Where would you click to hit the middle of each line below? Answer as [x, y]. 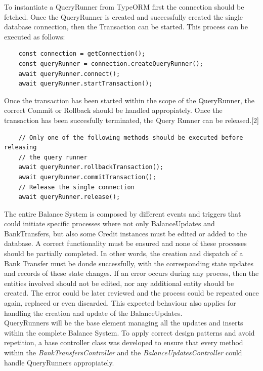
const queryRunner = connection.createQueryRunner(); [111, 64]
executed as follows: [35, 36]
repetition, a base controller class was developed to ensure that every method [124, 342]
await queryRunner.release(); [69, 197]
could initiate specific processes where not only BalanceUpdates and [109, 223]
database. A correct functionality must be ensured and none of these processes [125, 243]
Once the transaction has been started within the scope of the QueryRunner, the [129, 100]
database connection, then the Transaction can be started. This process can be [126, 27]
